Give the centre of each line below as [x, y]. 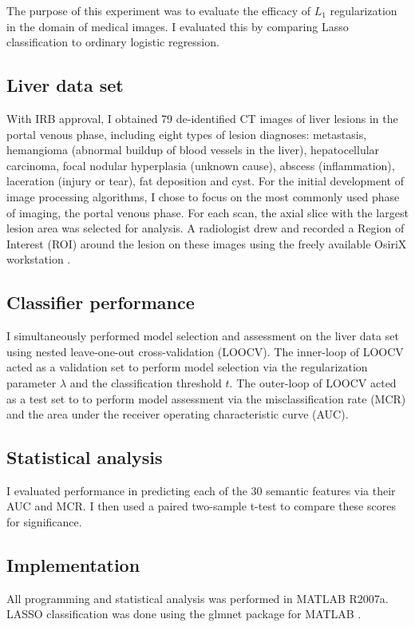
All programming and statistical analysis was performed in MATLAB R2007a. [198, 598]
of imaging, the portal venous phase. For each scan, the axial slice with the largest [207, 212]
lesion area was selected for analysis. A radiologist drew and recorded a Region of [206, 228]
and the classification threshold [146, 382]
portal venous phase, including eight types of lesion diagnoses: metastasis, [187, 134]
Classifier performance [101, 302]
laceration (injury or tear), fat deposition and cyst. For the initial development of [205, 181]
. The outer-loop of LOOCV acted [313, 382]
